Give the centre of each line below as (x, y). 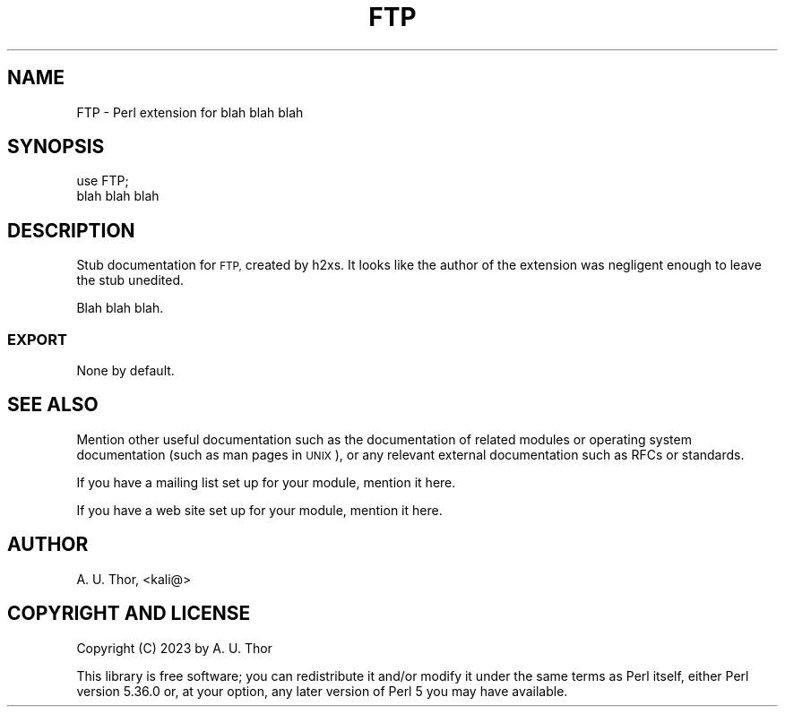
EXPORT (37, 339)
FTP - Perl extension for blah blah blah (190, 112)
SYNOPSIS (56, 147)
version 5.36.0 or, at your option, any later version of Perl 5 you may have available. (322, 691)
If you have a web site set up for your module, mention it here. (259, 510)
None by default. (125, 371)
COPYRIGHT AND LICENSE (129, 614)
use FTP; (103, 181)
